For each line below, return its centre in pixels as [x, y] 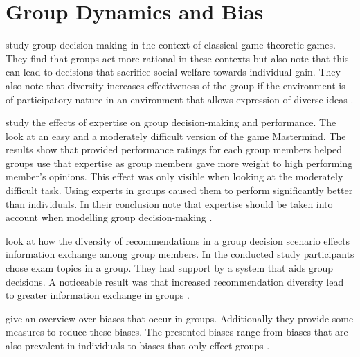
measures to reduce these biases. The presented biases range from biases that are [177, 332]
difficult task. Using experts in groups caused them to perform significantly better [179, 190]
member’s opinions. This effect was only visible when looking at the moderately [174, 176]
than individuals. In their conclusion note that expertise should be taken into [169, 203]
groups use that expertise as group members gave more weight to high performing [179, 163]
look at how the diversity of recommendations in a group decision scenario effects [178, 240]
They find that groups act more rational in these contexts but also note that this [177, 58]
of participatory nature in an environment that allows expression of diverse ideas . [180, 99]
